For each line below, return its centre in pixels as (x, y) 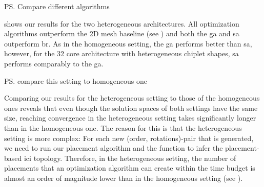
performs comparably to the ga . (54, 63)
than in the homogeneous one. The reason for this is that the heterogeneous (123, 127)
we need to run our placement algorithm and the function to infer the (114, 148)
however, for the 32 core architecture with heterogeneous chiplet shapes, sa (121, 53)
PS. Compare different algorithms (57, 6)
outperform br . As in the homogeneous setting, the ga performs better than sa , (128, 43)
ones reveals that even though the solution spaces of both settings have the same (131, 108)
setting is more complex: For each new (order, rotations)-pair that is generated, (129, 138)
